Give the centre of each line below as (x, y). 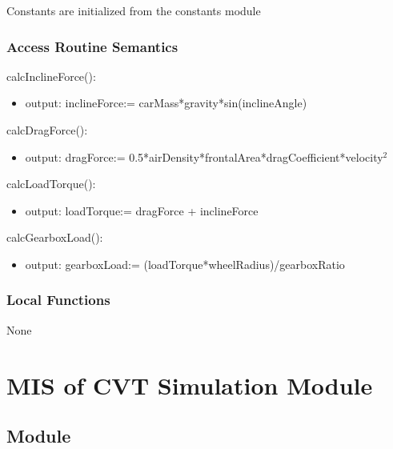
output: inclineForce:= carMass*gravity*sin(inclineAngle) (166, 103)
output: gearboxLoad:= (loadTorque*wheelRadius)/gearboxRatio (185, 264)
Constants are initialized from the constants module (134, 10)
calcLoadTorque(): (51, 184)
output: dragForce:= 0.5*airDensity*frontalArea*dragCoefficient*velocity (204, 156)
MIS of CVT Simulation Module (190, 385)
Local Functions (58, 300)
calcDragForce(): (47, 130)
